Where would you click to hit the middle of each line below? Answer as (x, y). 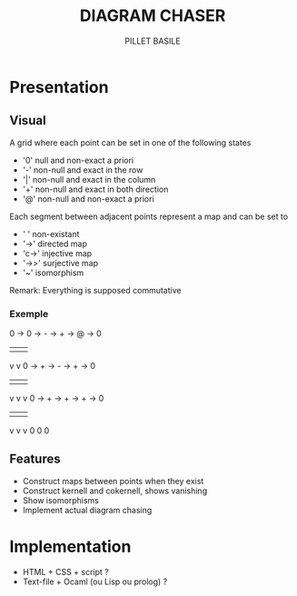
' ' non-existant (51, 233)
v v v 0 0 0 (30, 431)
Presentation (59, 87)
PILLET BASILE (153, 41)
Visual (28, 120)
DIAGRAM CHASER (153, 16)
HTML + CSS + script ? (65, 571)
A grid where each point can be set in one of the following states (130, 143)
